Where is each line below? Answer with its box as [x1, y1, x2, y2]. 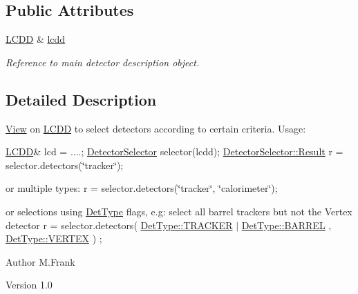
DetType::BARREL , [241, 217, 332, 232]
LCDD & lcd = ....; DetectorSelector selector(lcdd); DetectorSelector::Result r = [6, 144, 343, 159]
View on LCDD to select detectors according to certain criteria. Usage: [6, 121, 306, 135]
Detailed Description [6, 88, 157, 110]
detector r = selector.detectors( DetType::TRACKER [6, 217, 233, 232]
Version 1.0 [6, 277, 53, 292]
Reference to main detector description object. [6, 55, 200, 69]
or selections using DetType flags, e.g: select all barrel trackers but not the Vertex [6, 204, 352, 218]
